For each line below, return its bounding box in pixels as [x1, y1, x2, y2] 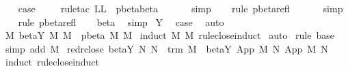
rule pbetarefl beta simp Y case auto [18, 14, 224, 29]
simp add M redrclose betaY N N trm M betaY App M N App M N [5, 41, 328, 55]
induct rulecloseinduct [5, 55, 100, 69]
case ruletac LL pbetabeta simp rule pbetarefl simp [18, 1, 343, 15]
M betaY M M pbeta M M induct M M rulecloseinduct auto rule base [5, 28, 334, 42]
